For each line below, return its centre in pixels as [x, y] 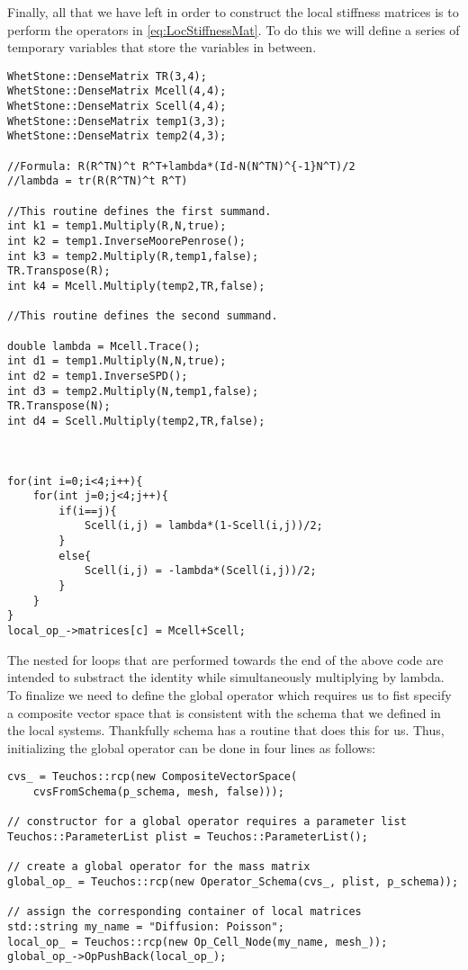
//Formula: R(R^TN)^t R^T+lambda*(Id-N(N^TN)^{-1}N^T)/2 [181, 166]
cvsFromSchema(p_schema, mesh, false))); [158, 791]
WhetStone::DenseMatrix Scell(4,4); [117, 107]
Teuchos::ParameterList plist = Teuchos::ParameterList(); [188, 836]
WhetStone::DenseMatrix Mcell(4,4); [117, 91]
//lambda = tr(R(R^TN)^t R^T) [98, 181]
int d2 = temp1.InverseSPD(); [98, 376]
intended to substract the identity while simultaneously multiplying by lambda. [226, 677]
